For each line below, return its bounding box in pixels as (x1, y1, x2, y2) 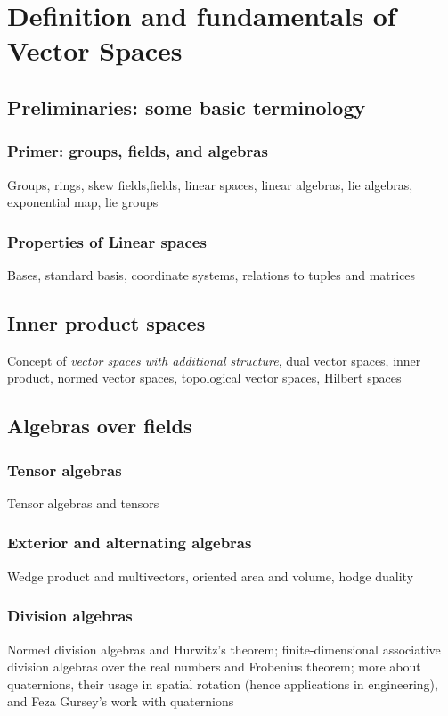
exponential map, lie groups (7, 193, 159, 211)
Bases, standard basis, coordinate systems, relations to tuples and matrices (7, 265, 416, 284)
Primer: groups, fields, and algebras (7, 140, 268, 162)
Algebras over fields (7, 412, 192, 440)
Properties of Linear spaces (7, 230, 207, 252)
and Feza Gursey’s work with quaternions (7, 692, 234, 711)
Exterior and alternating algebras (7, 531, 252, 554)
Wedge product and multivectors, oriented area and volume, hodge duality (7, 566, 414, 585)
